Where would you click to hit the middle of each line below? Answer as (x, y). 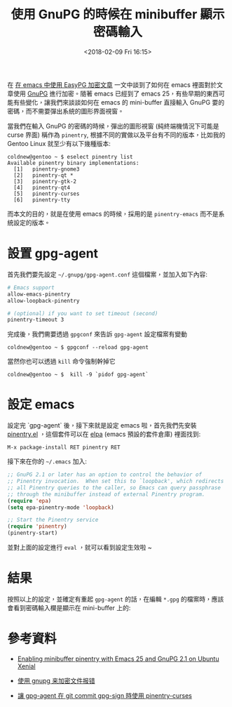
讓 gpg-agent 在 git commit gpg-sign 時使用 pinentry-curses (105, 695)
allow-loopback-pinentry (43, 300)
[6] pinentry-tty (42, 200)
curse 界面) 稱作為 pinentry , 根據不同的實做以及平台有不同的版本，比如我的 (116, 135)
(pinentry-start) (33, 533)
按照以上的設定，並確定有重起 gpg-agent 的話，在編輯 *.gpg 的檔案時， (109, 599)
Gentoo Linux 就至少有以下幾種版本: (59, 143)
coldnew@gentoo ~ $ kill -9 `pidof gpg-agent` (78, 375)
